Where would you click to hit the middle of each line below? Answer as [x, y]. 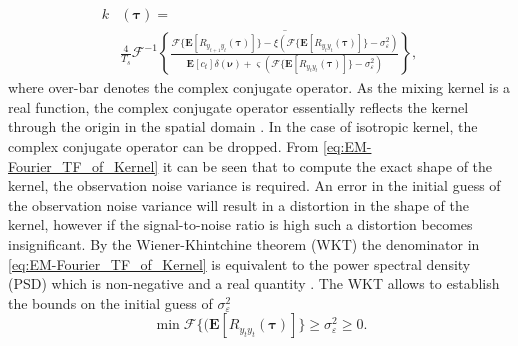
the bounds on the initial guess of [110, 302]
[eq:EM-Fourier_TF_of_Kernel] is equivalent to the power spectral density [239, 263]
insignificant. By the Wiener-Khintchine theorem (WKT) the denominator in [244, 244]
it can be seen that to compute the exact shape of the [327, 165]
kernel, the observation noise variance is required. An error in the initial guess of [254, 185]
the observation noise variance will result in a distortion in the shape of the [238, 204]
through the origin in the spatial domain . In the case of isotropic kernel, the [243, 126]
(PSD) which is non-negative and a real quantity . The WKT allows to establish [254, 283]
